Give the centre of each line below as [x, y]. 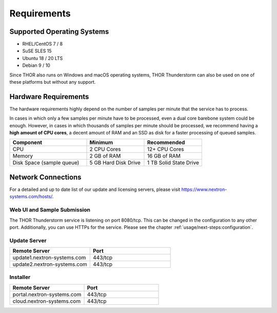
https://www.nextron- [204, 189]
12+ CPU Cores [165, 149]
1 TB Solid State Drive [173, 163]
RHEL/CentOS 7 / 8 [43, 44]
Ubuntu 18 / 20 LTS [43, 58]
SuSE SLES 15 [37, 51]
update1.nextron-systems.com [49, 258]
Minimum [101, 143]
